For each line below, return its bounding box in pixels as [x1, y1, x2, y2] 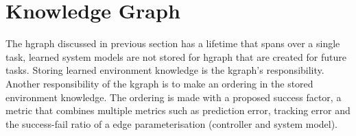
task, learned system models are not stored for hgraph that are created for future [5, 49, 346, 64]
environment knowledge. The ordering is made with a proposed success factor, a [5, 90, 342, 104]
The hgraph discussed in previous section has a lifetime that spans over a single [5, 36, 340, 51]
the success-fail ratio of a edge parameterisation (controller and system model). [5, 116, 338, 131]
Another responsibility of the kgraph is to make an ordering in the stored [5, 76, 313, 90]
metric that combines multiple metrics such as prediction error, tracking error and [5, 103, 351, 118]
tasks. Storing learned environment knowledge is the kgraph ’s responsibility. [5, 63, 324, 77]
